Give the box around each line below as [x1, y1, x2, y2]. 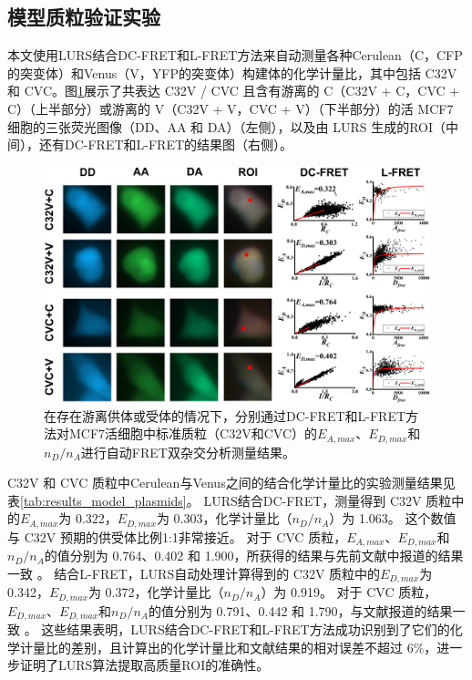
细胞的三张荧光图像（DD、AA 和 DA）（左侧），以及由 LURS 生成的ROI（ [7, 117, 446, 136]
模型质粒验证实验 [7, 3, 160, 31]
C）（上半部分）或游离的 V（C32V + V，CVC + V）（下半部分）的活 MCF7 [7, 98, 454, 118]
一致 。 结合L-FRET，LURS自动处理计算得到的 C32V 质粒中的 [7, 563, 381, 582]
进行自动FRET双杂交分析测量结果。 [80, 442, 295, 461]
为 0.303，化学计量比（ [156, 509, 292, 528]
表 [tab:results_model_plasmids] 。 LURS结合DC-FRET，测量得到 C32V [7, 490, 422, 510]
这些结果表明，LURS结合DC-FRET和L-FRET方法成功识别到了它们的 [41, 620, 450, 639]
